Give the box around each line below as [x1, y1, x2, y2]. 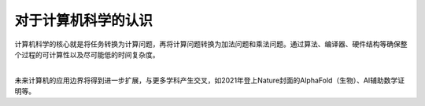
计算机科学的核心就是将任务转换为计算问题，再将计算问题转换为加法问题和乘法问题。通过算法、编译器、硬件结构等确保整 [14, 39, 408, 49]
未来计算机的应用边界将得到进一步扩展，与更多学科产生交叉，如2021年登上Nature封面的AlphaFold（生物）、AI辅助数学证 [14, 75, 405, 85]
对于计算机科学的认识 [14, 12, 153, 29]
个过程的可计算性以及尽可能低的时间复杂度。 [14, 49, 160, 59]
